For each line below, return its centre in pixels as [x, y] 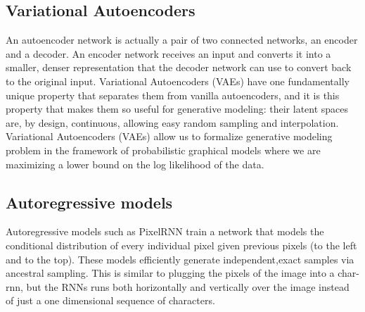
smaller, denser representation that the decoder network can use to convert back [179, 67]
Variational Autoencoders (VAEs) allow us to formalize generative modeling [169, 136]
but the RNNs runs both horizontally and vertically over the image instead [188, 286]
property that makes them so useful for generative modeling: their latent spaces [177, 109]
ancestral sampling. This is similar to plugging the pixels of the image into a [170, 273]
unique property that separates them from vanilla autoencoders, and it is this [173, 95]
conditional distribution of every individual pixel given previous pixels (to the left [181, 245]
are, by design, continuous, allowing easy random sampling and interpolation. [172, 122]
